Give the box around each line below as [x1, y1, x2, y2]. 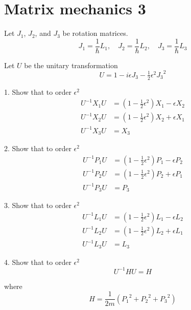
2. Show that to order [4, 143, 71, 154]
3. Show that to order [4, 199, 71, 210]
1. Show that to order [4, 86, 71, 97]
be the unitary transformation [24, 59, 118, 70]
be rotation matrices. [62, 28, 128, 38]
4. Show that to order [4, 256, 71, 267]
